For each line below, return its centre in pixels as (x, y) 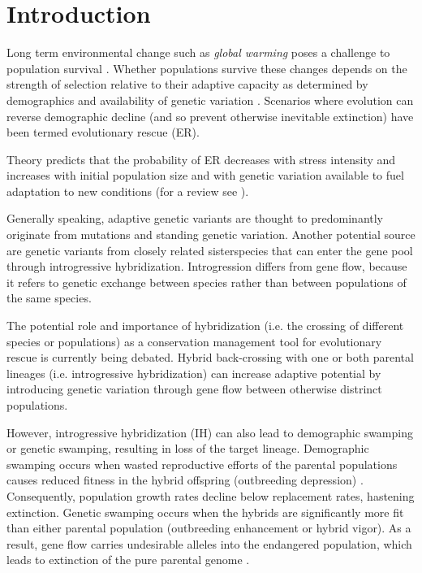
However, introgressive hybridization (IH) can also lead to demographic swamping (210, 432)
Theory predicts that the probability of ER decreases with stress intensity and (201, 159)
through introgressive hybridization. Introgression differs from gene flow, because (207, 266)
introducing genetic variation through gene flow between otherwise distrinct (194, 389)
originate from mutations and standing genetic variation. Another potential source (211, 234)
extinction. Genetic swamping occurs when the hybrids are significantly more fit (205, 512)
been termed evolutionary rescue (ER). (103, 132)
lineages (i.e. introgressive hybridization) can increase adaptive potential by (194, 373)
